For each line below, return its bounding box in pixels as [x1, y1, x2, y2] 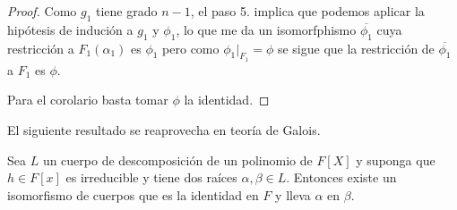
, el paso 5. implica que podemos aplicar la [190, 2, 425, 20]
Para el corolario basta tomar [7, 90, 168, 109]
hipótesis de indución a [7, 20, 134, 38]
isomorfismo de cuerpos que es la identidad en [7, 185, 259, 204]
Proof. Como [7, 2, 77, 20]
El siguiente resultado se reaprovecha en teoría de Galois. [7, 120, 321, 139]
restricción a [7, 38, 74, 57]
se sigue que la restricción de [277, 38, 435, 57]
